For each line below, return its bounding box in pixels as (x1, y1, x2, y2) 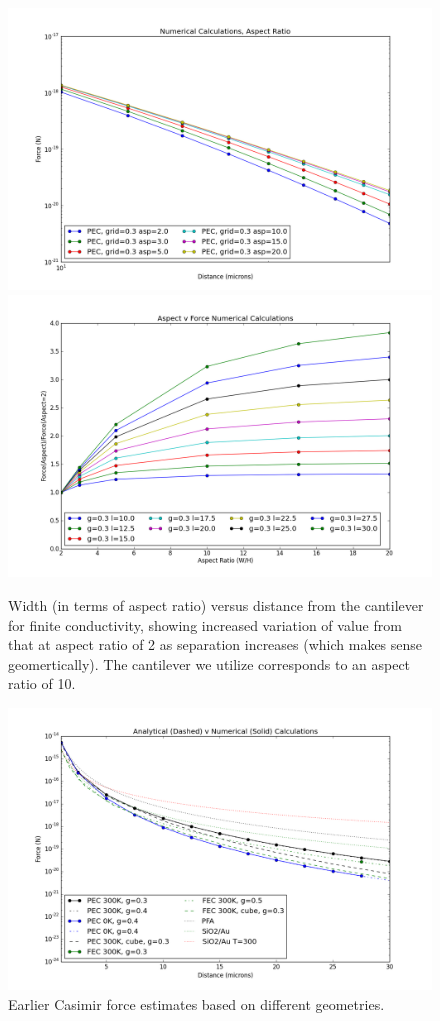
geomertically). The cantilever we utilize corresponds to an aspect (8, 653, 411, 674)
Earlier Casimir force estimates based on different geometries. (8, 993, 385, 1014)
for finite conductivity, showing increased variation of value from (8, 614, 402, 635)
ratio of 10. (8, 673, 76, 694)
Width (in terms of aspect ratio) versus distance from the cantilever (8, 594, 424, 615)
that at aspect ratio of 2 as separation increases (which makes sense (8, 634, 423, 655)
